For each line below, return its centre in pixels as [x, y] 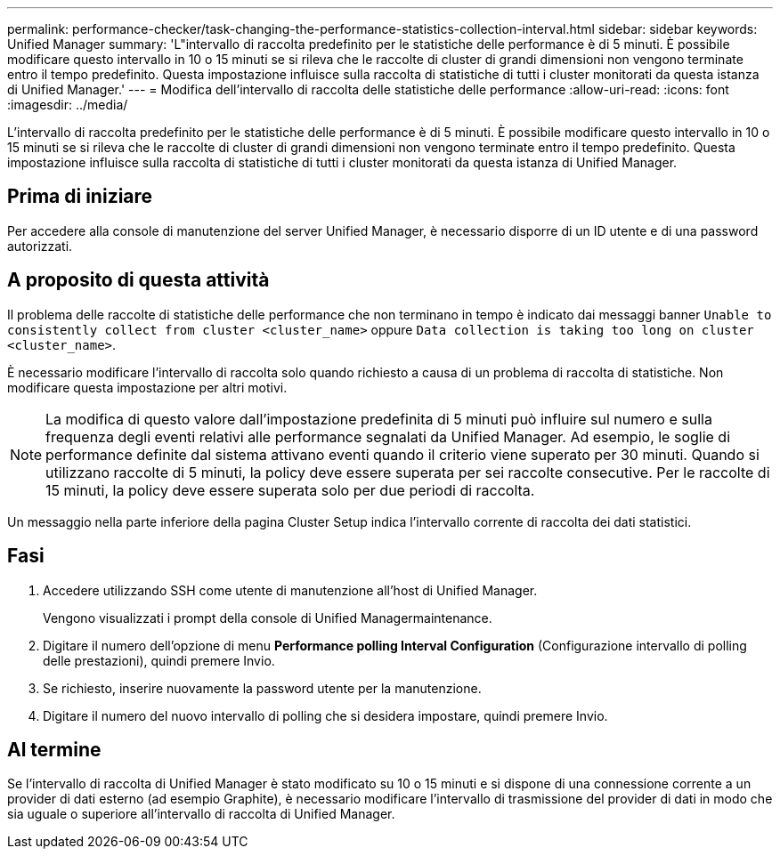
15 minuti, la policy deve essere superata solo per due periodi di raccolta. [290, 490]
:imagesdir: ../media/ [68, 105]
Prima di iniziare [80, 197]
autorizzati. [40, 246]
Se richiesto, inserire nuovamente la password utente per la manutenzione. [262, 688]
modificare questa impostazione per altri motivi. [147, 387]
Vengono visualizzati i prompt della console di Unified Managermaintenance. [268, 618]
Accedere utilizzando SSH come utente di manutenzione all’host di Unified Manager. [290, 590]
